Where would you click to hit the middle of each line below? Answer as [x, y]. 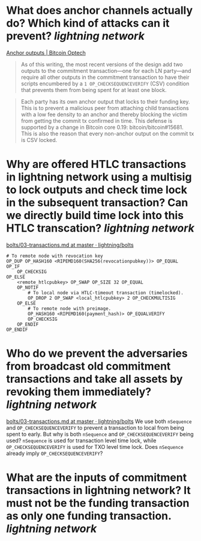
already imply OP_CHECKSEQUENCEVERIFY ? [55, 453]
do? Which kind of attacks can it [88, 23]
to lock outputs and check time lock [97, 190]
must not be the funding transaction [98, 503]
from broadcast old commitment [88, 366]
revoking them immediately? [79, 392]
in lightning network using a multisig [99, 177]
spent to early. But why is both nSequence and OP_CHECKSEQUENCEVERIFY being [100, 434]
